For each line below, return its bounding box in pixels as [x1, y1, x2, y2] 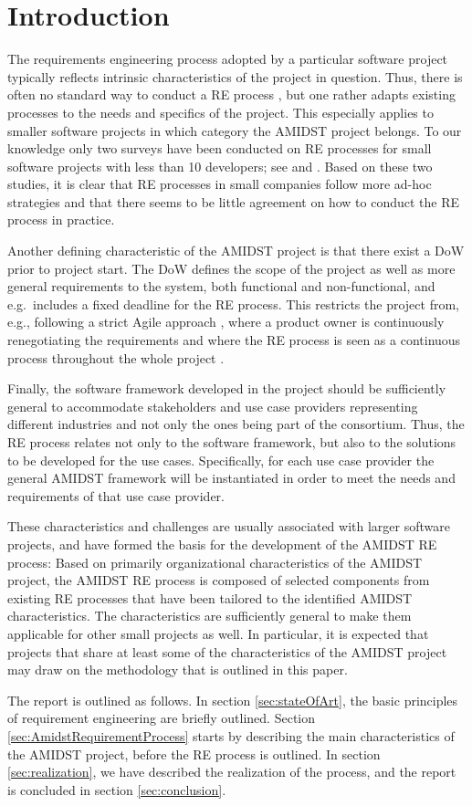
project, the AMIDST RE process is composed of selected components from [7, 570, 430, 590]
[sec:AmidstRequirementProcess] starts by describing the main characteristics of [7, 726, 455, 745]
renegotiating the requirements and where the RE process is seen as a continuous [7, 330, 461, 350]
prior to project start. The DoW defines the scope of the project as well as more [7, 258, 456, 277]
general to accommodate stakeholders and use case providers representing [7, 396, 418, 415]
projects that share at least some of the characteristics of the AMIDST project [7, 642, 447, 661]
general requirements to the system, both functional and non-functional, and [7, 277, 435, 296]
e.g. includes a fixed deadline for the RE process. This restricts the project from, [7, 294, 459, 313]
